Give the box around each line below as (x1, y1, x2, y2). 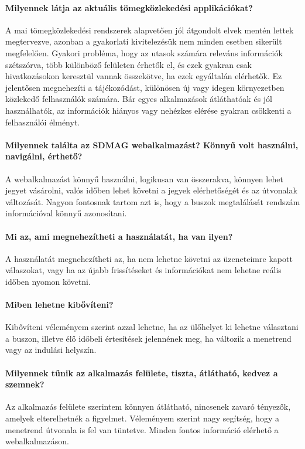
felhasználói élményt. (5, 115, 80, 128)
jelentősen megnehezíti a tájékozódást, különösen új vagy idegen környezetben (5, 81, 285, 93)
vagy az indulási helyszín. (5, 343, 97, 356)
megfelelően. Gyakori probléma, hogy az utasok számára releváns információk (5, 46, 283, 59)
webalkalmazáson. (5, 435, 69, 447)
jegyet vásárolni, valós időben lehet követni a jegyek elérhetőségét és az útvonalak (5, 184, 297, 196)
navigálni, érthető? (5, 150, 83, 162)
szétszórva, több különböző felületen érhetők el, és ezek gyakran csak (5, 58, 252, 70)
